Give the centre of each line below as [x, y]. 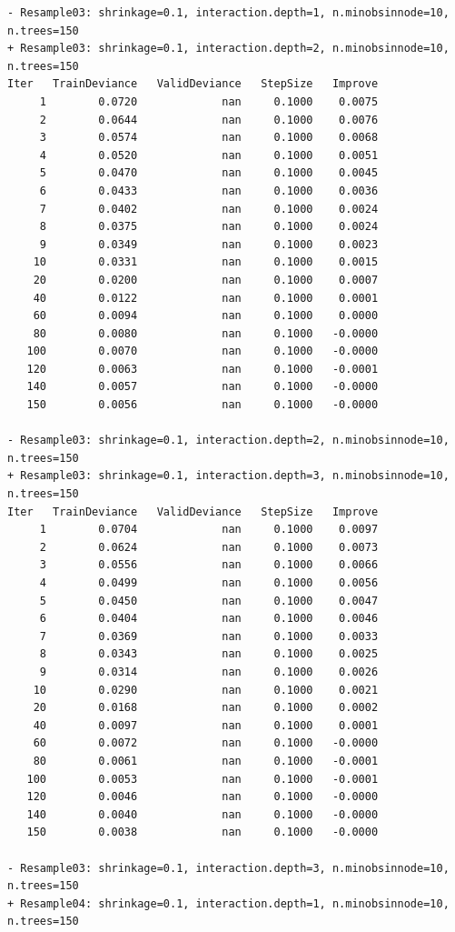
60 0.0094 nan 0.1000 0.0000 [206, 316]
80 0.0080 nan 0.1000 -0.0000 [206, 333]
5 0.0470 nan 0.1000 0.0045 [209, 173]
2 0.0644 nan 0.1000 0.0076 [209, 120]
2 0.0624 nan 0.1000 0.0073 [209, 547]
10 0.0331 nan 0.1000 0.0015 [206, 262]
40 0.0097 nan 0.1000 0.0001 [206, 725]
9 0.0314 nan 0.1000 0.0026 [209, 671]
